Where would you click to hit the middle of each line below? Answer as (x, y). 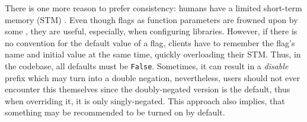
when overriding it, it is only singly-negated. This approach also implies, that (145, 100)
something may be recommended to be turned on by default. (115, 112)
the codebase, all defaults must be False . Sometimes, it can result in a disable (147, 65)
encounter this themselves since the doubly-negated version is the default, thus (148, 89)
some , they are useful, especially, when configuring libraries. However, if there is (151, 31)
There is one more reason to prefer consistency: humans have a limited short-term (153, 8)
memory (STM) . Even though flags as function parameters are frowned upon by (151, 19)
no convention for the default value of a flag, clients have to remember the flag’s (150, 42)
